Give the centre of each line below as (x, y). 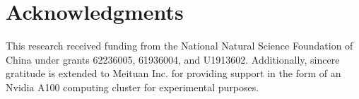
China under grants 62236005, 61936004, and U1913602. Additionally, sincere (173, 59)
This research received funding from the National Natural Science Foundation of (179, 46)
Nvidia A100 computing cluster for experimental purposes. (133, 87)
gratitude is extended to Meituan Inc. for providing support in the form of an (173, 73)
